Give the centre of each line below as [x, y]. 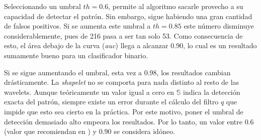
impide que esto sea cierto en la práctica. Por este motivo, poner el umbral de [124, 111]
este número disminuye [219, 26]
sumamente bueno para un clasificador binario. [76, 55]
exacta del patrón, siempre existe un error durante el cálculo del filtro [111, 102]
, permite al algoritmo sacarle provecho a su [176, 6]
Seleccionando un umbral [42, 6]
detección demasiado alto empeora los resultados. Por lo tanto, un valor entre [123, 121]
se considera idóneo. [144, 131]
